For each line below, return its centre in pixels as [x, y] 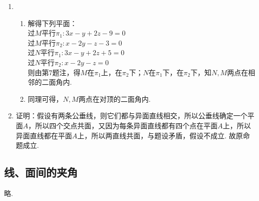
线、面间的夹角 [41, 172]
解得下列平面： [52, 23]
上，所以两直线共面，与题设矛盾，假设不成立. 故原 [160, 135]
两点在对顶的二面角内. [114, 98]
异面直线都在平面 [44, 135]
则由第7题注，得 [54, 72]
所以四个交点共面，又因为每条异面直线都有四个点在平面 [126, 125]
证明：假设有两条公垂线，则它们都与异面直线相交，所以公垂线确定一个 [132, 116]
